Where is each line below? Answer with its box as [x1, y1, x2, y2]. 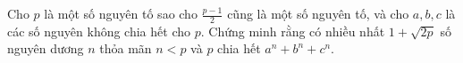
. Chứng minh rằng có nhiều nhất [200, 21, 385, 40]
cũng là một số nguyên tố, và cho [227, 4, 409, 22]
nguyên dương [7, 39, 84, 58]
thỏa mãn [99, 39, 152, 58]
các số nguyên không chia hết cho [7, 21, 191, 40]
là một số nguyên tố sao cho [44, 4, 198, 22]
